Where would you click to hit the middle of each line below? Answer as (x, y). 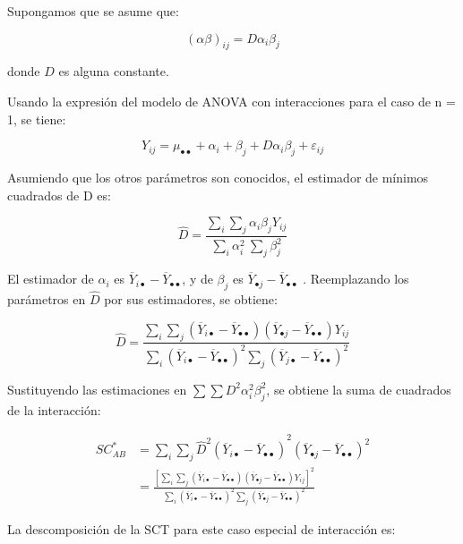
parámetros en (47, 299)
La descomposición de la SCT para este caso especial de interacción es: (201, 528)
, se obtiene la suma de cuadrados (359, 389)
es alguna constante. (114, 71)
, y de (197, 279)
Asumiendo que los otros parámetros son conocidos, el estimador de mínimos (218, 177)
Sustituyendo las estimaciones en (97, 389)
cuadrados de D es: (59, 195)
